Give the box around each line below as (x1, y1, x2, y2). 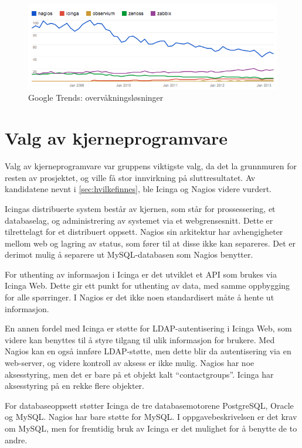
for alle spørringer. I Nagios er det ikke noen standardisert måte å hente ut (5, 291, 274, 303)
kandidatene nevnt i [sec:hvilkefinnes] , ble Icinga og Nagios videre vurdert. (5, 183, 272, 195)
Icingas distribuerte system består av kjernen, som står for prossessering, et (5, 202, 276, 214)
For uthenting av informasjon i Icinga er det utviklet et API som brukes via (5, 268, 277, 280)
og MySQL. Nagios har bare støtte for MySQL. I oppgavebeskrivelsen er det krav (5, 411, 297, 423)
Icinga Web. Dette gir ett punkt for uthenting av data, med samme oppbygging (5, 279, 290, 292)
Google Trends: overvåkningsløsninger (28, 91, 164, 104)
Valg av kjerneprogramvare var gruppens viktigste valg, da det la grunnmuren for (5, 160, 297, 172)
